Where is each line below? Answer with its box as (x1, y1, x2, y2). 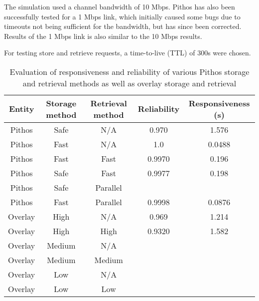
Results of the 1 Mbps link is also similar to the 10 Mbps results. (4, 30, 202, 41)
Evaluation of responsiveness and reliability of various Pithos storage (9, 65, 250, 77)
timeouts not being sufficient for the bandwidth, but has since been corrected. (4, 21, 242, 31)
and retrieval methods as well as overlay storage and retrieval (22, 77, 237, 89)
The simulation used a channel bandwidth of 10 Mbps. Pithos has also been (4, 1, 235, 11)
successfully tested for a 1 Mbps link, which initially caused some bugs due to (4, 11, 241, 21)
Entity (8, 103, 34, 115)
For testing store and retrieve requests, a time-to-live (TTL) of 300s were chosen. (4, 47, 251, 58)
